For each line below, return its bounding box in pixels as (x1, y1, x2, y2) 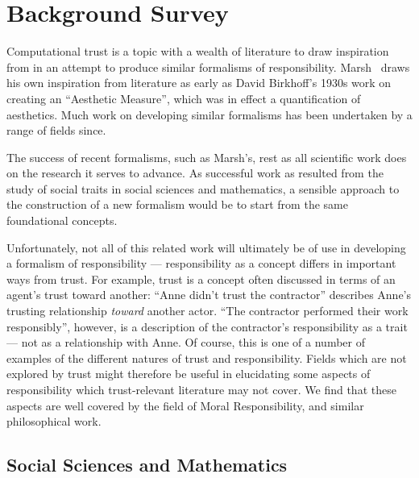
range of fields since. (6, 122, 106, 139)
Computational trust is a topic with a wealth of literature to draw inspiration (6, 43, 389, 60)
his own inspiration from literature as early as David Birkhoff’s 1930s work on (6, 74, 392, 91)
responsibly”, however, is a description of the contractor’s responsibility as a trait (6, 318, 408, 335)
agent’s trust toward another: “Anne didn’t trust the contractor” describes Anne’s (6, 286, 412, 303)
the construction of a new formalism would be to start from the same (6, 196, 348, 213)
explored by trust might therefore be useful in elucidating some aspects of (6, 365, 371, 382)
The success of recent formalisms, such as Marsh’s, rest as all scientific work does (6, 148, 407, 165)
